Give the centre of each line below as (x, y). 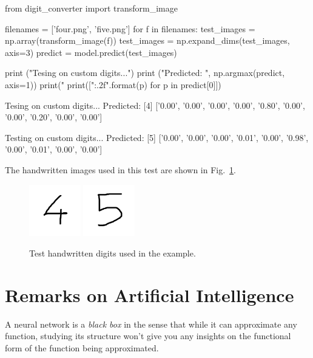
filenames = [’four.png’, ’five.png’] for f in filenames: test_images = (130, 28)
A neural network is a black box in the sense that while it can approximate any (151, 324)
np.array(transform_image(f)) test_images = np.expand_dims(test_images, (147, 40)
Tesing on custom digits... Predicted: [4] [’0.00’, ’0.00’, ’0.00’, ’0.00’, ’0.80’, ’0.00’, (155, 105)
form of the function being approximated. (82, 347)
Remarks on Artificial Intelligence (150, 294)
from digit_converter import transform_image (91, 8)
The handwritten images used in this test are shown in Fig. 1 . (120, 169)
